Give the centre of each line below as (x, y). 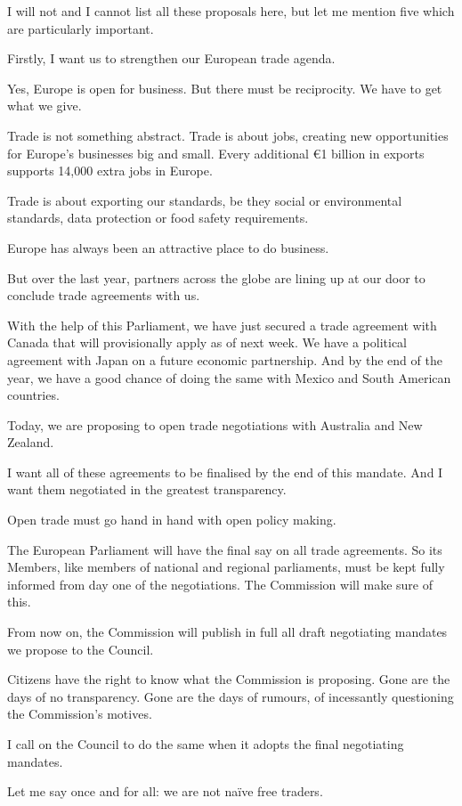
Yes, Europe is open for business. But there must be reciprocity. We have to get (225, 88)
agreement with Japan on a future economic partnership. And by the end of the (225, 359)
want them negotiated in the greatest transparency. (147, 489)
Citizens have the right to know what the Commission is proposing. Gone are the (229, 679)
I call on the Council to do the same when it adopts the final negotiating (206, 744)
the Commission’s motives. (80, 714)
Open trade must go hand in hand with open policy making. (172, 520)
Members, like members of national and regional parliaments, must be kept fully (226, 567)
